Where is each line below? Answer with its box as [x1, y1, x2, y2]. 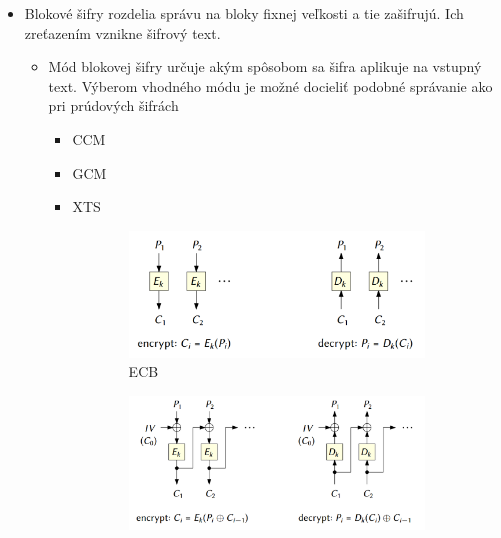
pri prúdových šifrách [48, 95, 179, 116]
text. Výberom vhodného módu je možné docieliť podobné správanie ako [48, 75, 493, 96]
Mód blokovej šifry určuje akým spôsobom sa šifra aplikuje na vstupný [48, 56, 482, 77]
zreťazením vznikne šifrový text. [24, 22, 221, 43]
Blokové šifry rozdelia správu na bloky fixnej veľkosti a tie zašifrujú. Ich [24, 3, 464, 23]
